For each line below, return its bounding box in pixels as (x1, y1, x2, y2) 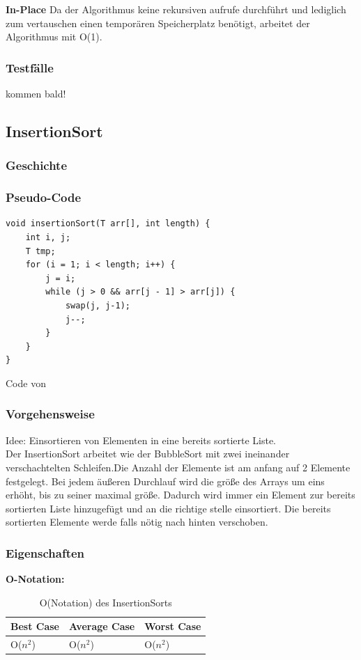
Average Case (69, 619, 135, 634)
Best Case (10, 619, 59, 634)
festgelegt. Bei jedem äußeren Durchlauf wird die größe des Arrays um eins (6, 473, 325, 488)
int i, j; (25, 233, 71, 243)
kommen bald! (6, 86, 66, 100)
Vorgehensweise (6, 405, 95, 423)
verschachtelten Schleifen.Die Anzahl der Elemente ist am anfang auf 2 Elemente (6, 459, 351, 474)
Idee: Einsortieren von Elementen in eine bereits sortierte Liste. (6, 432, 277, 447)
